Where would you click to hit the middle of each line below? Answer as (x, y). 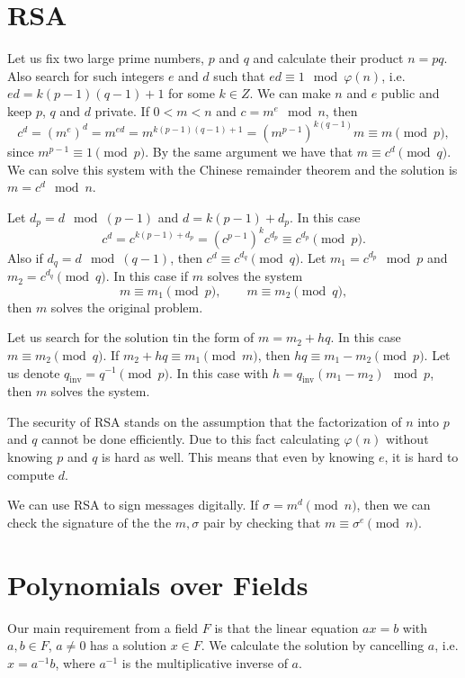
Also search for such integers (86, 75)
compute (31, 474)
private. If (122, 110)
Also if (25, 257)
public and (410, 93)
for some (192, 93)
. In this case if (147, 276)
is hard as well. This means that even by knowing (238, 457)
